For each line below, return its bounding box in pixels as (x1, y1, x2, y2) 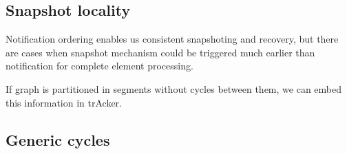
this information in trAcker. (6, 95, 122, 109)
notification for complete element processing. (6, 58, 193, 73)
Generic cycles (6, 129, 110, 150)
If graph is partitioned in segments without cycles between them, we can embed (6, 81, 341, 96)
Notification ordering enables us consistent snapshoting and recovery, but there (6, 32, 339, 46)
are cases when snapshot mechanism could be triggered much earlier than (6, 45, 315, 59)
